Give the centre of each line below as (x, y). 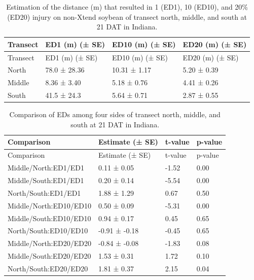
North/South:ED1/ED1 (44, 192)
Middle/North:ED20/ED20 (49, 243)
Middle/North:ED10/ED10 (49, 205)
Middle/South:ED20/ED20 (49, 256)
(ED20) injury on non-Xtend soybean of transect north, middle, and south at (127, 16)
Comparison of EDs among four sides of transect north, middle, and (115, 114)
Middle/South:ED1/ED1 (46, 180)
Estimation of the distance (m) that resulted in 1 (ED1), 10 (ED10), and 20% (127, 7)
